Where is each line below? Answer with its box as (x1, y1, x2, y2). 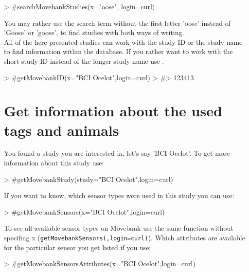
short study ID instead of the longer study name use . (4, 55, 164, 66)
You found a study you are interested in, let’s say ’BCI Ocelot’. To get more (4, 148, 230, 158)
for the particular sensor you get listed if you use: (4, 242, 151, 252)
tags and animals (4, 120, 119, 140)
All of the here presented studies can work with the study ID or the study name (4, 36, 243, 47)
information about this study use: (4, 158, 104, 168)
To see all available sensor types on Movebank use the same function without (4, 223, 233, 233)
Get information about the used (4, 101, 222, 121)
